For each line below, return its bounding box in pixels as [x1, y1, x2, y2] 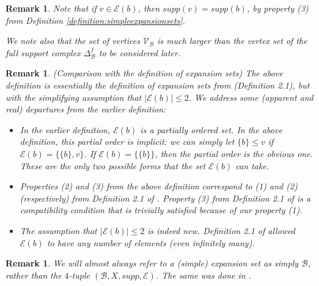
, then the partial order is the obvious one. [155, 147, 313, 159]
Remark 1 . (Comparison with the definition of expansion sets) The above [5, 67, 283, 79]
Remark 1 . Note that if [5, 2, 97, 14]
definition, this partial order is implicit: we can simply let [20, 135, 235, 148]
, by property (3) [246, 2, 309, 14]
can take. [235, 159, 269, 172]
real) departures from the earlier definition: [5, 103, 166, 116]
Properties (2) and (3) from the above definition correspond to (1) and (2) [20, 180, 298, 193]
